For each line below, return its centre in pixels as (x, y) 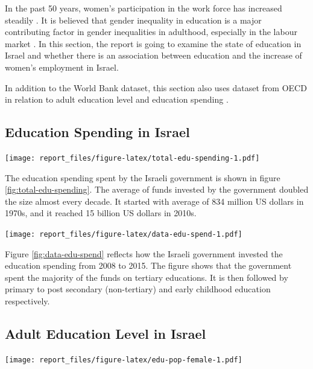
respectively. (27, 301)
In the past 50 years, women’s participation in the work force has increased (144, 8)
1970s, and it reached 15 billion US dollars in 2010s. (101, 213)
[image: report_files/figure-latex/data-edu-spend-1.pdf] (124, 234)
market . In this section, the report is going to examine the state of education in (153, 43)
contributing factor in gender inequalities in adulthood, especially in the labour (151, 32)
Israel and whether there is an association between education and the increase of (153, 55)
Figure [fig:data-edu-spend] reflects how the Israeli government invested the (144, 253)
